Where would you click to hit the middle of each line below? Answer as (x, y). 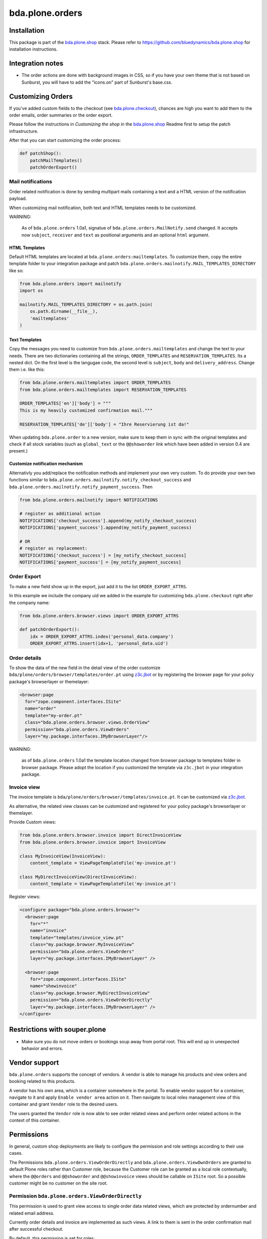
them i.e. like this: (27, 370)
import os (31, 291)
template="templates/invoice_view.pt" (77, 937)
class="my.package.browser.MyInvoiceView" (82, 945)
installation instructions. (33, 49)
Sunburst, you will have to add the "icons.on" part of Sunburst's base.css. (97, 82)
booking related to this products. (42, 1081)
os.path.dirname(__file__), (64, 311)
